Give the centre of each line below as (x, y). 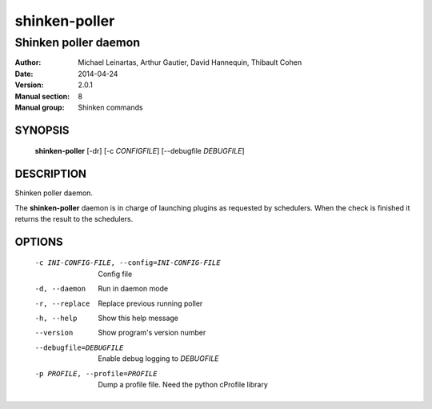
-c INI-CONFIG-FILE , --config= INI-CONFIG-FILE (128, 263)
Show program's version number (152, 333)
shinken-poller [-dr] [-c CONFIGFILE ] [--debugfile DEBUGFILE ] (140, 151)
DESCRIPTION (51, 174)
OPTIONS (39, 241)
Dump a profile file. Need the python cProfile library (183, 384)
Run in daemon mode (133, 289)
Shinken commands (110, 107)
